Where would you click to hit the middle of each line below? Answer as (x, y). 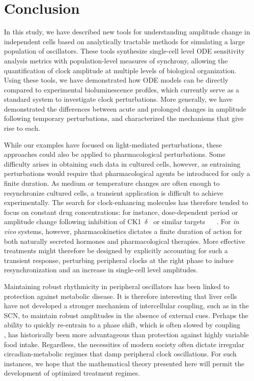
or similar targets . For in (196, 221)
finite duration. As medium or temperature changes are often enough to (112, 183)
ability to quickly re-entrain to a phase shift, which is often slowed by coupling (122, 325)
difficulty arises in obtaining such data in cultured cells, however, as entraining (122, 163)
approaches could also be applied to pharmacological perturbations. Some (115, 154)
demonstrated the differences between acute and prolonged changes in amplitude (125, 108)
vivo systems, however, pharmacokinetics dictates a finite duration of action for (123, 231)
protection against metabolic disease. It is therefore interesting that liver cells (121, 296)
